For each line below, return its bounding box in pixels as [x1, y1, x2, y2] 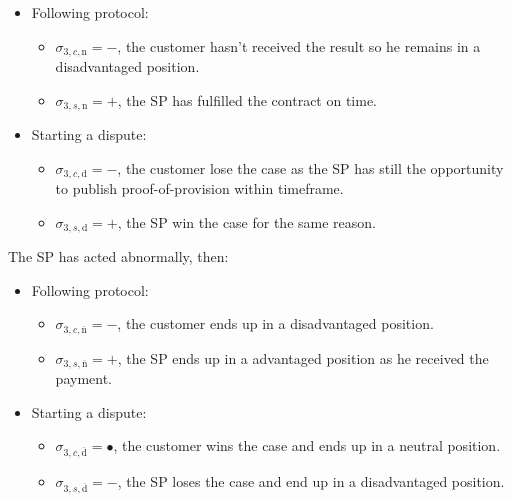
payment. [55, 368, 112, 389]
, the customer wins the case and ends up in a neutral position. [113, 435, 501, 456]
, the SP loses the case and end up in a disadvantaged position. [117, 471, 505, 492]
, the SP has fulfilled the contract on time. [117, 89, 378, 110]
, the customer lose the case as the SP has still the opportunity [117, 157, 504, 178]
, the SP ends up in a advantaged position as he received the [117, 347, 489, 368]
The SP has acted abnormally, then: [8, 246, 229, 267]
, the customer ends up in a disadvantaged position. [117, 313, 434, 334]
